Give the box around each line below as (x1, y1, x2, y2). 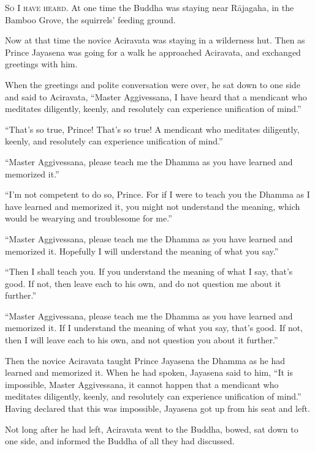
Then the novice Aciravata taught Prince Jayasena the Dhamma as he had (5, 354, 285, 367)
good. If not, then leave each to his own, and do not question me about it (5, 277, 281, 289)
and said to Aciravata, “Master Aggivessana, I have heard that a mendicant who (5, 90, 307, 103)
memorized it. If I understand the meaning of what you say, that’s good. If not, (5, 321, 303, 334)
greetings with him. (5, 58, 78, 70)
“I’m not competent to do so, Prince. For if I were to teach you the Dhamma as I (5, 188, 310, 201)
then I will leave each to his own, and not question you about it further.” (5, 334, 278, 346)
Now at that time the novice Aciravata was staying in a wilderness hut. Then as (5, 34, 305, 47)
